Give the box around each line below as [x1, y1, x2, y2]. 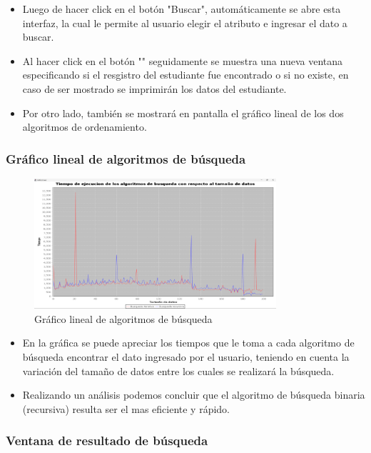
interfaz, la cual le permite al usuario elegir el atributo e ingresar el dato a [22, 15, 347, 30]
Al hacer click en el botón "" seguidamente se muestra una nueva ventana [22, 53, 343, 68]
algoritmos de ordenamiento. [22, 119, 147, 134]
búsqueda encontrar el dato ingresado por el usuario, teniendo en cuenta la [22, 349, 350, 364]
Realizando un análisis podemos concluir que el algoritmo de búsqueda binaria [22, 387, 365, 402]
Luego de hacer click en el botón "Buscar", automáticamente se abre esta [22, 1, 341, 16]
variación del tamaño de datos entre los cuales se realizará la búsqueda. [22, 363, 335, 378]
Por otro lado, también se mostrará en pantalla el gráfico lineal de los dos [22, 105, 344, 120]
